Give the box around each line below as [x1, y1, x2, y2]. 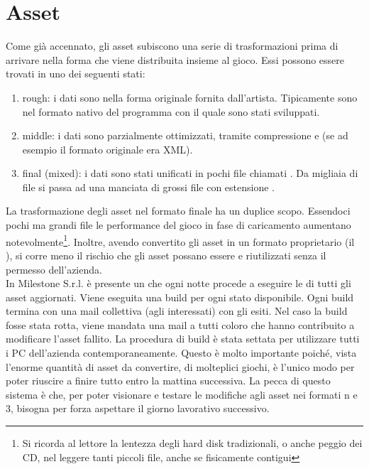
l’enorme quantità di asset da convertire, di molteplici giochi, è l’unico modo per [6, 359, 355, 374]
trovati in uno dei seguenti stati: [6, 66, 145, 81]
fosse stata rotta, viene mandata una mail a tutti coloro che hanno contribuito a [6, 317, 355, 332]
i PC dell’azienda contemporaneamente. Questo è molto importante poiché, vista [6, 345, 357, 360]
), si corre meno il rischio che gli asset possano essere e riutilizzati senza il [6, 247, 326, 262]
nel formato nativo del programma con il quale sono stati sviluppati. [22, 104, 320, 119]
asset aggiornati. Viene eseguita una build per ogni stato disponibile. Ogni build [6, 289, 354, 304]
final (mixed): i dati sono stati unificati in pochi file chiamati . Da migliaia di [22, 166, 358, 180]
